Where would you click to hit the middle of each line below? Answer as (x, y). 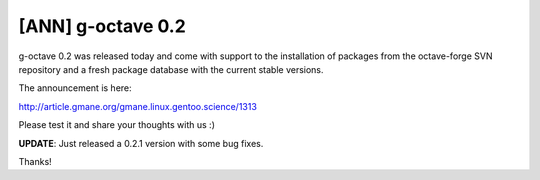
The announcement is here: (75, 88)
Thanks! (35, 161)
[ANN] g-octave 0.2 (102, 26)
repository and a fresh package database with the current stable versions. (171, 69)
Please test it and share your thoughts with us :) (116, 125)
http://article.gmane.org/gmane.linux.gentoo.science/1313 (137, 106)
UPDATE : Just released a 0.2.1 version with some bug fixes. (141, 143)
